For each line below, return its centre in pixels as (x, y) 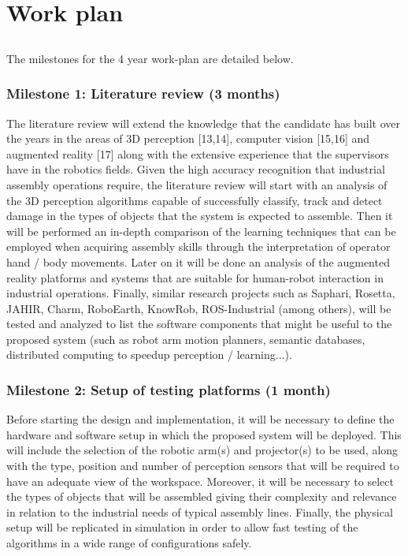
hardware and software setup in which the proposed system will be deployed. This (204, 434)
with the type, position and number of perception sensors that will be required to (203, 466)
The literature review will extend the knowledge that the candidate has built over (203, 123)
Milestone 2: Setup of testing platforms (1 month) (169, 390)
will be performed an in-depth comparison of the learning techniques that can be (201, 231)
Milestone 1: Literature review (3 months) (143, 93)
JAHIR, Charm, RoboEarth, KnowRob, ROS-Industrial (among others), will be (199, 308)
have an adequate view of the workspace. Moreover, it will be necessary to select (200, 481)
